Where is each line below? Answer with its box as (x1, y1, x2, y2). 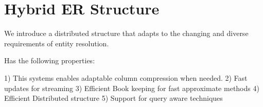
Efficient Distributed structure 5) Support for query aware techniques (4, 93, 223, 103)
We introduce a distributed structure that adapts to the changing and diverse (4, 28, 249, 39)
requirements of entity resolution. (4, 38, 109, 48)
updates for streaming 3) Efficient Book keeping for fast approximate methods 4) (4, 82, 259, 93)
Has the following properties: (4, 55, 95, 66)
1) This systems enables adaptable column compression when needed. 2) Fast (4, 72, 248, 83)
